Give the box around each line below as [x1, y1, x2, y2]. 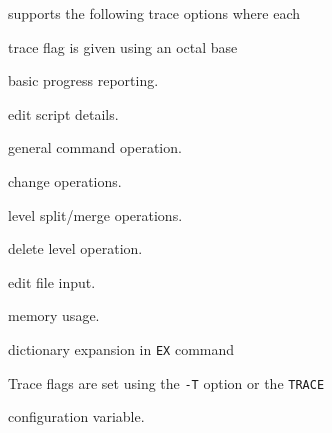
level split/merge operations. [8, 204, 183, 225]
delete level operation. [8, 238, 143, 259]
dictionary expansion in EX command [8, 338, 235, 359]
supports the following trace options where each [8, 3, 301, 23]
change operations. [8, 170, 122, 191]
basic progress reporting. [8, 70, 159, 91]
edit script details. [8, 103, 119, 124]
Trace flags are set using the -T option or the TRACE [8, 372, 325, 393]
